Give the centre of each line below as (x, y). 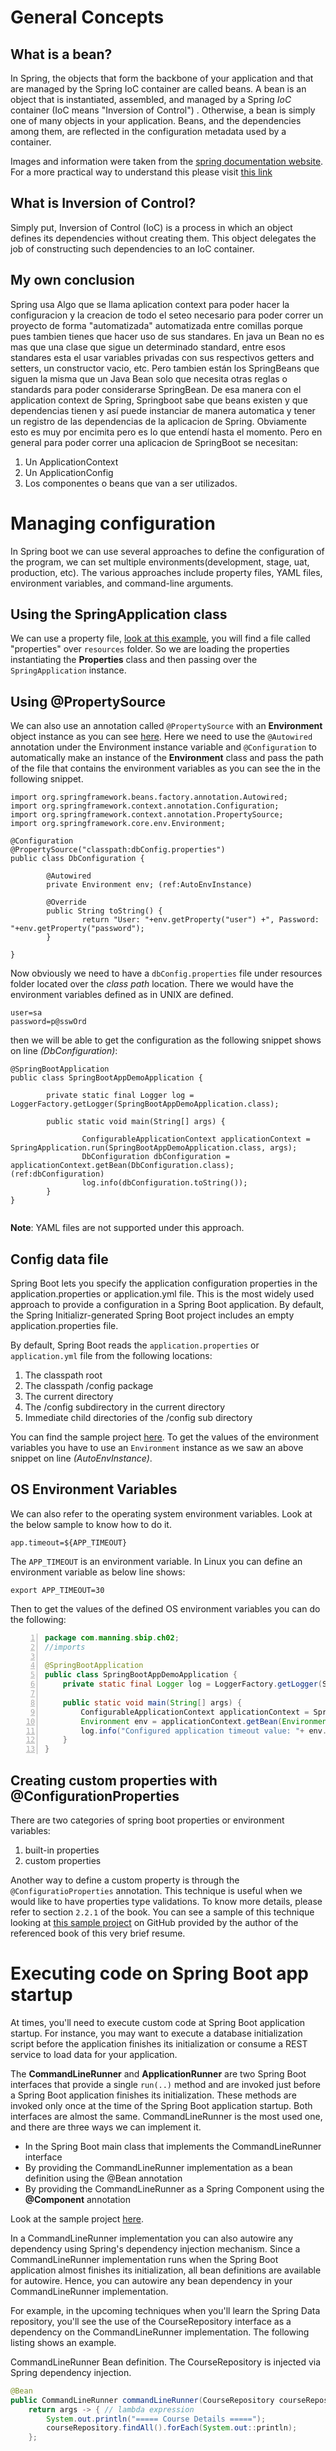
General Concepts (87, 17)
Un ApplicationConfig (69, 472)
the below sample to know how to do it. (91, 1524)
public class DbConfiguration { (77, 859)
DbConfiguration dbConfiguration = (155, 1157)
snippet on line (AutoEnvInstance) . (81, 1458)
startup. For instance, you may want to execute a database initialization (156, 2033)
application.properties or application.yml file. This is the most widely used (162, 1294)
